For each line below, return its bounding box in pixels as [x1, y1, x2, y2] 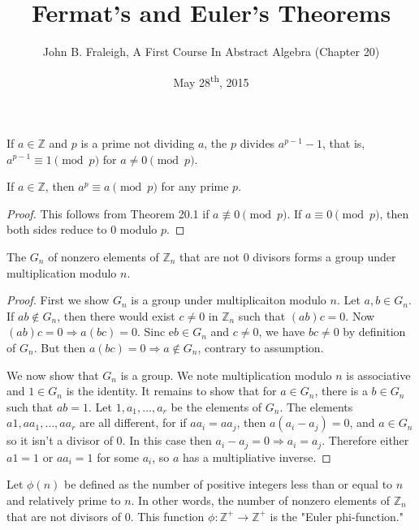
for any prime [161, 178, 229, 195]
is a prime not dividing [80, 134, 195, 151]
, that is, [322, 134, 365, 151]
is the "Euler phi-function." [270, 507, 404, 524]
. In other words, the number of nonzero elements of [131, 491, 390, 508]
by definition [343, 323, 406, 340]
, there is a [314, 382, 368, 399]
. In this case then [122, 432, 212, 449]
